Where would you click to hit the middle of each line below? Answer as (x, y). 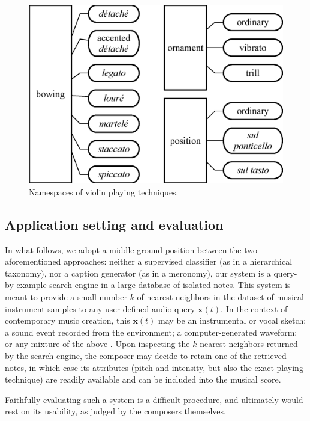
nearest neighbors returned (249, 344)
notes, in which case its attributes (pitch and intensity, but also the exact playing (154, 367)
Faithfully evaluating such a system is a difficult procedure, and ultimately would (154, 399)
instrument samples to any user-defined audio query (100, 308)
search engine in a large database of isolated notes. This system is (170, 285)
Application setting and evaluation (114, 224)
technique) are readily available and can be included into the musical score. (143, 379)
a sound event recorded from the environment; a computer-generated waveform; (151, 332)
